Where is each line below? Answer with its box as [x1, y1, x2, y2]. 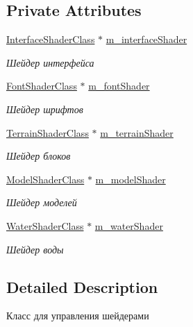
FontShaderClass [6, 78, 77, 93]
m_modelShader [95, 171, 166, 186]
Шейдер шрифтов [6, 101, 83, 116]
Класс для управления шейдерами [6, 308, 149, 323]
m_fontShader [88, 78, 150, 93]
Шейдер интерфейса [6, 55, 94, 69]
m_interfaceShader [106, 32, 187, 47]
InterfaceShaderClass [6, 32, 95, 47]
